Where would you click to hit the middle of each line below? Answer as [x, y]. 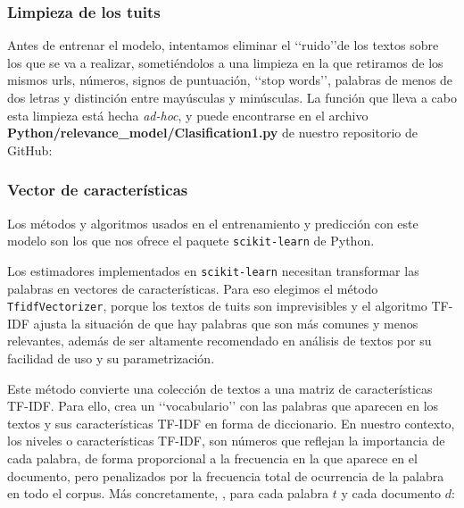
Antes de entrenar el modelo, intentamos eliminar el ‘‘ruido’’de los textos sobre [223, 45]
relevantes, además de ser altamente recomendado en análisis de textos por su [220, 341]
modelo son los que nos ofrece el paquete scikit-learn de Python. [191, 241]
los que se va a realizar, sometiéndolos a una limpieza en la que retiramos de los [225, 62]
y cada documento [391, 493]
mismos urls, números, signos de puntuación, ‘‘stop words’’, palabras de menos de [230, 80]
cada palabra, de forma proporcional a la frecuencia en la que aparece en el [212, 458]
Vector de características [98, 190]
